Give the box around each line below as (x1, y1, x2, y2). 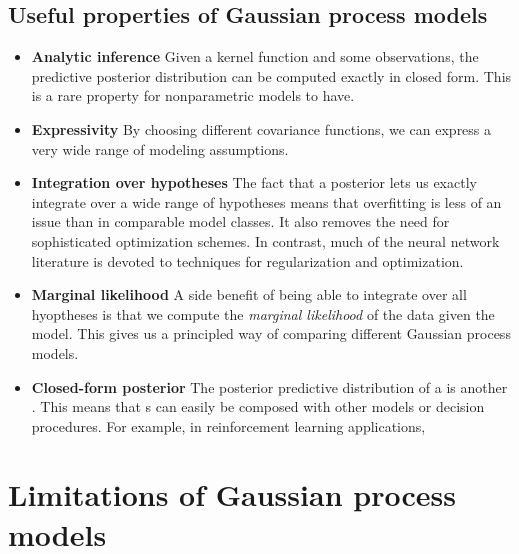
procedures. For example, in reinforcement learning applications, (31, 415, 426, 436)
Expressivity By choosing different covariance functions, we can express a (31, 118, 492, 139)
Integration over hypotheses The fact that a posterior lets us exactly (31, 172, 477, 193)
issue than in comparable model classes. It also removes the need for (31, 211, 450, 232)
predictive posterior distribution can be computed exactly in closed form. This (31, 65, 512, 86)
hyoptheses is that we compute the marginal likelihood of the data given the (31, 303, 495, 324)
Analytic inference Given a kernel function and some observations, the (31, 46, 479, 67)
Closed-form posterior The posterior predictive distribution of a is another (31, 376, 508, 397)
